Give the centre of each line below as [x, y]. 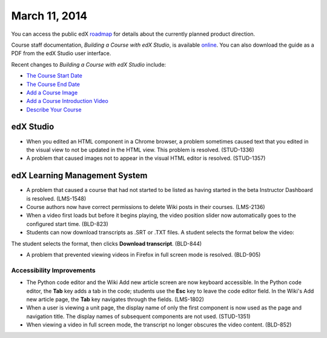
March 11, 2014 [49, 16]
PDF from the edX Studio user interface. [61, 53]
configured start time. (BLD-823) [67, 224]
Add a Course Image [52, 92]
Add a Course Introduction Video [67, 101]
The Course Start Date [54, 76]
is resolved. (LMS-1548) [56, 198]
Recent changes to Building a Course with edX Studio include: [89, 64]
